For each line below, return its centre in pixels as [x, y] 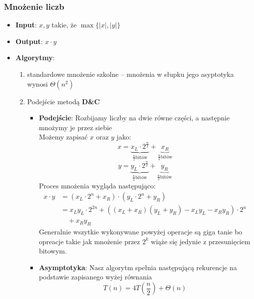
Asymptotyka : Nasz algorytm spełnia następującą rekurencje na [138, 267]
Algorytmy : [35, 57]
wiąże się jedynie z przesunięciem [201, 241]
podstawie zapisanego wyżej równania [95, 277]
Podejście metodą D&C [63, 101]
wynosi [38, 83]
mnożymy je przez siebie [76, 127]
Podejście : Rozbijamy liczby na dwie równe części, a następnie [134, 118]
